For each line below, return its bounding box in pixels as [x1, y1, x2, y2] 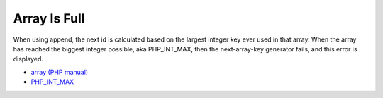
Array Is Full [13, 11, 85, 26]
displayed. [13, 55, 44, 63]
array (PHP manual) [30, 68, 89, 76]
